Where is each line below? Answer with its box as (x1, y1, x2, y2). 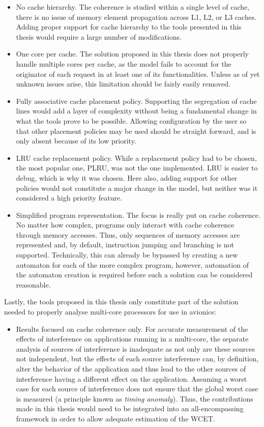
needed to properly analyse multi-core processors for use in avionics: (4, 306, 216, 317)
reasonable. (16, 279, 51, 290)
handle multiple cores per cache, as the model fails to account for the (16, 58, 231, 69)
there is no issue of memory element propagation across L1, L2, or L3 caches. (16, 11, 257, 22)
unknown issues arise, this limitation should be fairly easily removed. (16, 78, 230, 89)
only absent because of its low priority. (16, 135, 136, 146)
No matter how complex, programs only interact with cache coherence (16, 219, 234, 230)
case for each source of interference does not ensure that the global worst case (16, 383, 258, 394)
